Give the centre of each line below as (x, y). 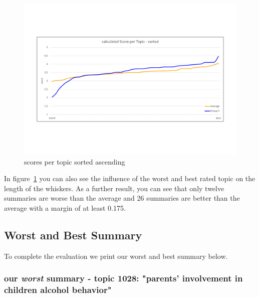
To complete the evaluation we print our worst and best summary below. (116, 256)
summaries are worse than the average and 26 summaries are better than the (122, 198)
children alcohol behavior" (58, 290)
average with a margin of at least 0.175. (65, 208)
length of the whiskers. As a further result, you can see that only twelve (114, 188)
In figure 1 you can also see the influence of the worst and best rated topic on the (130, 178)
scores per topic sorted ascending (75, 161)
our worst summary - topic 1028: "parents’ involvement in (123, 278)
